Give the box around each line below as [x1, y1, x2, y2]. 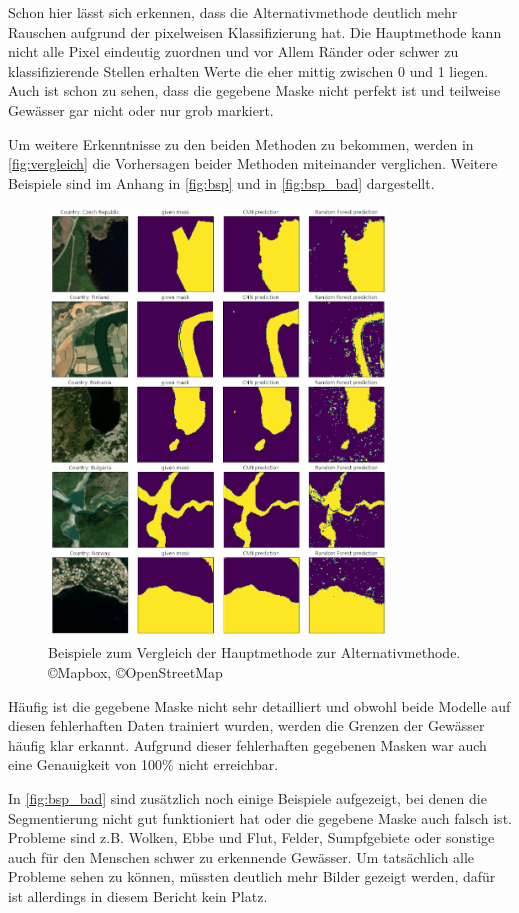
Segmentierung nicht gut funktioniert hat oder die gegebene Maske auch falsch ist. [8, 807, 512, 828]
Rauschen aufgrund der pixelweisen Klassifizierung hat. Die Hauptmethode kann [8, 21, 502, 42]
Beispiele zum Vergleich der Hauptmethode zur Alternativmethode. [48, 642, 461, 663]
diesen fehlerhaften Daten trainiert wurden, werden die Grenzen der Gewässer [8, 715, 485, 736]
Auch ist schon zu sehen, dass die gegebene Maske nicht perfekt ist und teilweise [8, 80, 501, 101]
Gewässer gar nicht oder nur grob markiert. [8, 99, 274, 120]
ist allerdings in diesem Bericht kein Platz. [8, 885, 268, 906]
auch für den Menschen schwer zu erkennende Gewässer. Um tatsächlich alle [8, 846, 475, 867]
